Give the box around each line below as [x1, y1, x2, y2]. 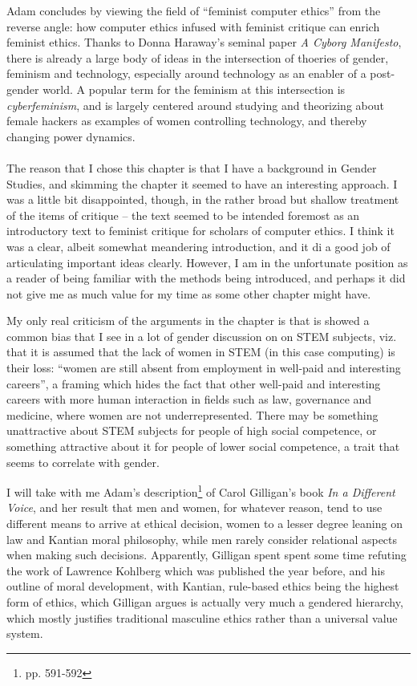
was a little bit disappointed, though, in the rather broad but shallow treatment [6, 191, 399, 208]
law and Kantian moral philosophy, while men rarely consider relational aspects [6, 530, 398, 547]
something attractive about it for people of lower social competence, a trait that [6, 438, 400, 455]
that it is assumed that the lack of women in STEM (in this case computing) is [6, 343, 395, 360]
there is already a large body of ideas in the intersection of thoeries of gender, [6, 49, 389, 66]
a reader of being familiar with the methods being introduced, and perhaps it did [6, 270, 406, 286]
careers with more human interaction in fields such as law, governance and [6, 391, 372, 408]
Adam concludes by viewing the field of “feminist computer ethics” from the [6, 2, 381, 18]
